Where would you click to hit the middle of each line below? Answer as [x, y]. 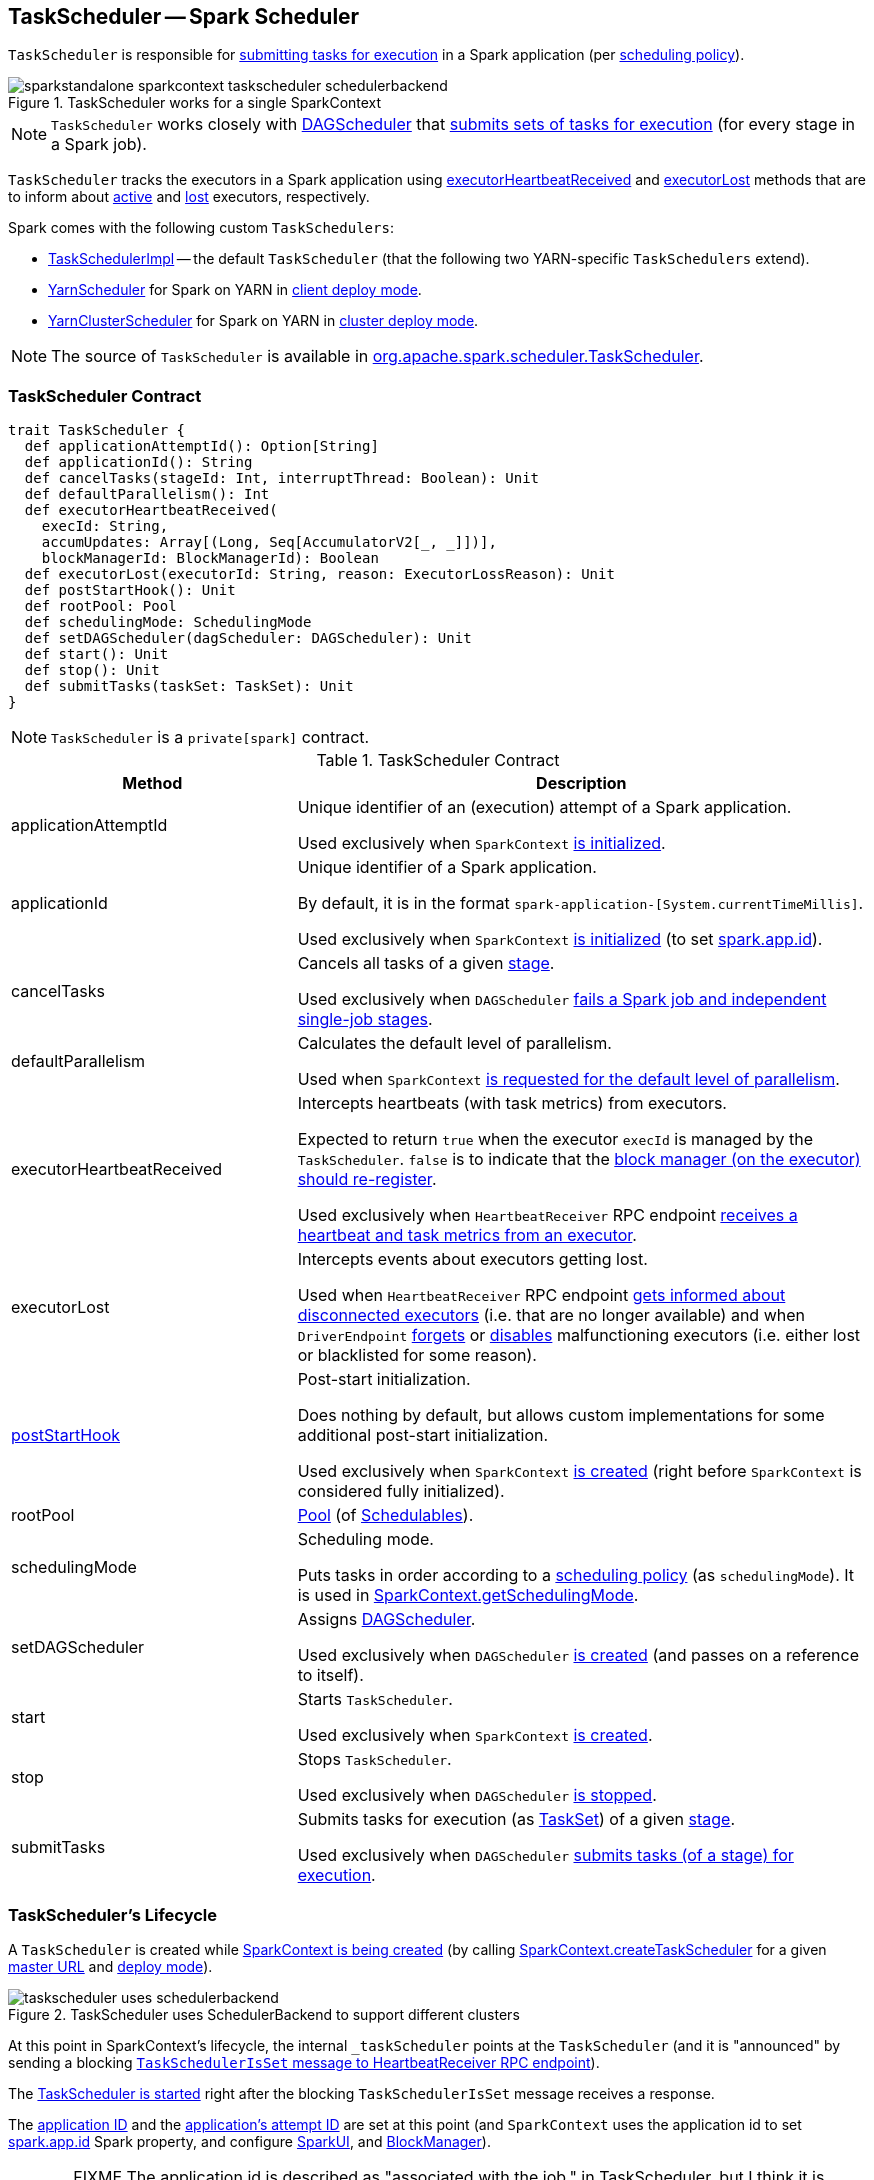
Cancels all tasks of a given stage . [426, 963]
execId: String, [105, 526]
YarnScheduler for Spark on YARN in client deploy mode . [235, 290]
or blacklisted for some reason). [417, 1355]
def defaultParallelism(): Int [147, 494]
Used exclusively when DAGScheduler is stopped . [477, 1795]
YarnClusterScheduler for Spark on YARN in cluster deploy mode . [263, 321]
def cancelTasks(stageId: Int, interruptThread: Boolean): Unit [282, 478]
